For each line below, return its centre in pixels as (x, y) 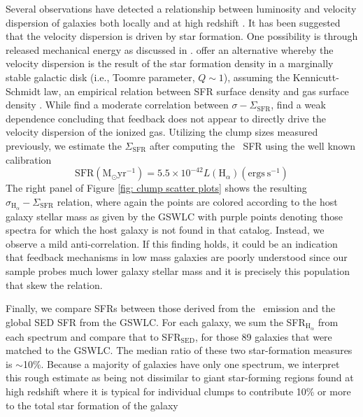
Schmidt (23, 91)
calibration (29, 159)
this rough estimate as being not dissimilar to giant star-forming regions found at (180, 377)
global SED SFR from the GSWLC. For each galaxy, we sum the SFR (156, 321)
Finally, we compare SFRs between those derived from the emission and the (171, 308)
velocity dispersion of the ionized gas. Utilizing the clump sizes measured (162, 132)
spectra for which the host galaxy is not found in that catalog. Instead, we (165, 230)
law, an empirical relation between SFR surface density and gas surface (196, 91)
